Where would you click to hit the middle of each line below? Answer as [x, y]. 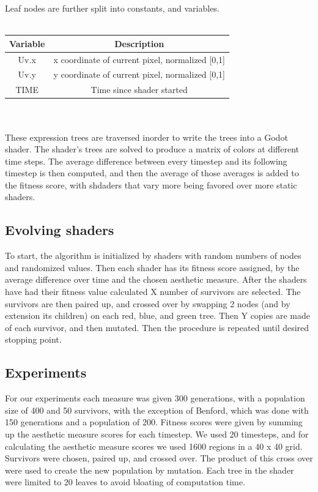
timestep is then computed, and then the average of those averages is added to [152, 173]
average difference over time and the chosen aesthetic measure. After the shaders [156, 279]
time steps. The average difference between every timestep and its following [146, 161]
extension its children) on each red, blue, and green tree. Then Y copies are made [157, 315]
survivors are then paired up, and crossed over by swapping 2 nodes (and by [148, 303]
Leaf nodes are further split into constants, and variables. [112, 8]
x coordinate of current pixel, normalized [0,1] [139, 59]
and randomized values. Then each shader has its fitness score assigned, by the [152, 267]
